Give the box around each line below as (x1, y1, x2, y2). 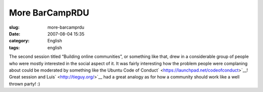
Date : (9, 31, 20, 37)
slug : (9, 24, 19, 30)
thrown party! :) (9, 81, 40, 87)
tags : (9, 44, 20, 51)
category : (9, 38, 30, 44)
